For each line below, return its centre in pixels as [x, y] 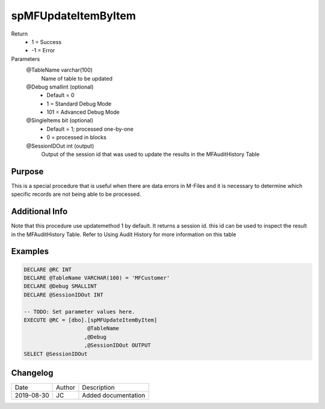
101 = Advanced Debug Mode [83, 112]
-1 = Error [43, 51]
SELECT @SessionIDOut [56, 354]
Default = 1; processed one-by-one [90, 129]
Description [98, 387]
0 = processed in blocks [76, 137]
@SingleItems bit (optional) [60, 120]
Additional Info [39, 212]
